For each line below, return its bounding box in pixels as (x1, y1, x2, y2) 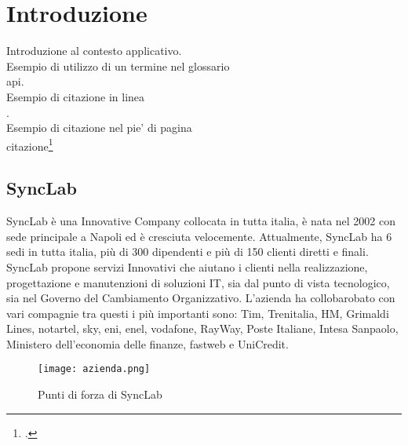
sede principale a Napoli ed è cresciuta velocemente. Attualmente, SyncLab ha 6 (6, 228, 392, 244)
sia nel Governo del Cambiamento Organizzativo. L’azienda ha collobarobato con (6, 290, 395, 306)
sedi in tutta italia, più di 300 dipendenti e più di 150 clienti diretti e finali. (6, 243, 369, 260)
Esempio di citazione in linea (6, 88, 145, 104)
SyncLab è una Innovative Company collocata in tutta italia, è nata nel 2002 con (6, 213, 396, 229)
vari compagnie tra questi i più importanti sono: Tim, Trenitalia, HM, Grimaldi (6, 305, 389, 321)
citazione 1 (6, 135, 53, 154)
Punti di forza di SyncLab (38, 386, 162, 403)
